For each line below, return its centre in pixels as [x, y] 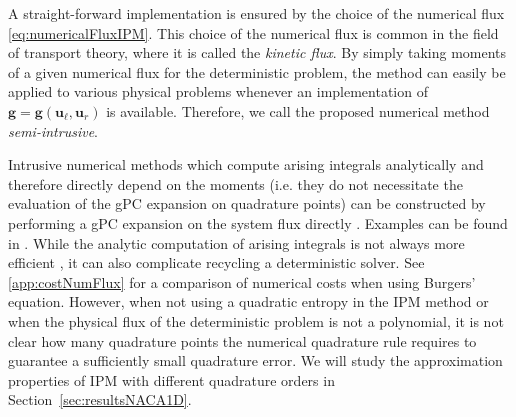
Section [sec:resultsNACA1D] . [100, 399]
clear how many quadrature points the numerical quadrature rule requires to [242, 340]
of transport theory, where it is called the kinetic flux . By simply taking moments [257, 52]
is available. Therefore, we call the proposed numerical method [298, 110]
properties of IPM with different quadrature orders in [171, 379]
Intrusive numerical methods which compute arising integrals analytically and [246, 164]
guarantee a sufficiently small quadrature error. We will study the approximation [255, 360]
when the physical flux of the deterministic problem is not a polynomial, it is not [256, 320]
